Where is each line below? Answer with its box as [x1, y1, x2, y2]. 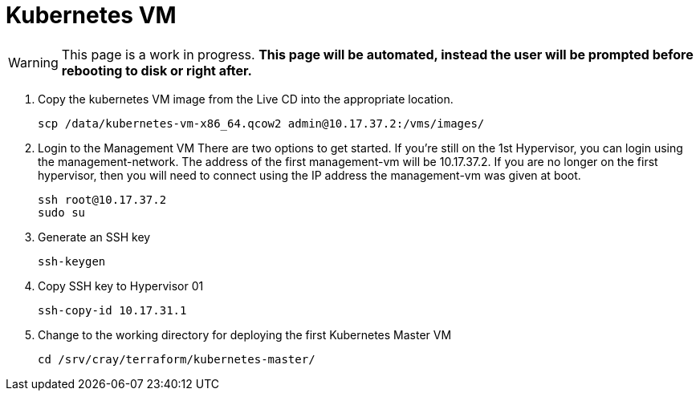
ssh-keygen [38, 254, 106, 268]
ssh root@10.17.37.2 [38, 192, 167, 206]
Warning [8, 54, 59, 71]
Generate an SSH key [38, 229, 151, 244]
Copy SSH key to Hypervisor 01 [38, 278, 204, 293]
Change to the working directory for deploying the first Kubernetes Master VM [38, 327, 452, 342]
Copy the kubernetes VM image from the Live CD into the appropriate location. [38, 91, 454, 106]
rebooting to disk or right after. [61, 62, 252, 79]
